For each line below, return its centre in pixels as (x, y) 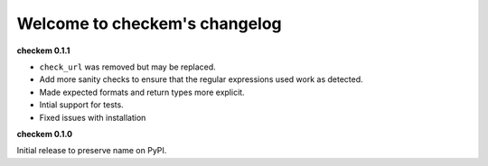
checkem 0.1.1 (43, 51)
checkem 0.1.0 (44, 134)
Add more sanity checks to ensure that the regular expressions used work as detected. (201, 79)
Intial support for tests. (81, 105)
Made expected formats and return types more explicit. (142, 92)
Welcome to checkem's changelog (149, 23)
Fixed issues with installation (93, 117)
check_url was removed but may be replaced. (127, 67)
